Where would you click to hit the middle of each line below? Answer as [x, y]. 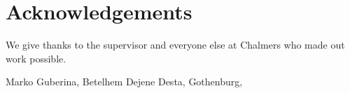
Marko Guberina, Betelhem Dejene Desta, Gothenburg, [124, 82]
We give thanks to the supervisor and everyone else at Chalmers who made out [175, 45]
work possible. [36, 58]
